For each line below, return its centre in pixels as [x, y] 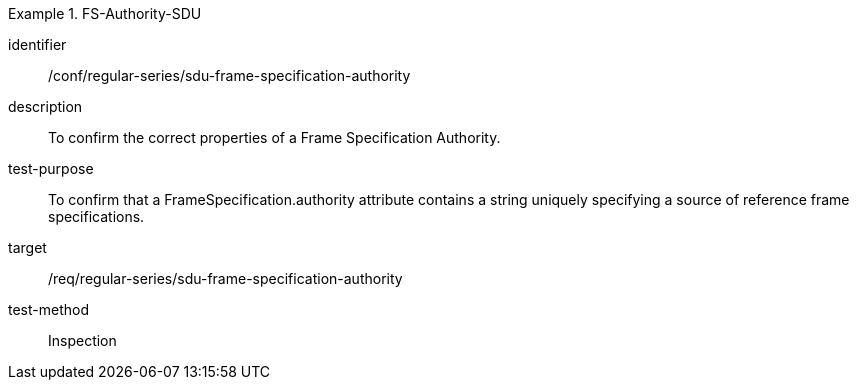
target [27, 247]
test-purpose [51, 168]
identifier [37, 44]
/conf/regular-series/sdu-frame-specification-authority [229, 75]
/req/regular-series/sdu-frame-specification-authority [225, 278]
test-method [48, 309]
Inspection [82, 340]
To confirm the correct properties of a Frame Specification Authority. [274, 137]
